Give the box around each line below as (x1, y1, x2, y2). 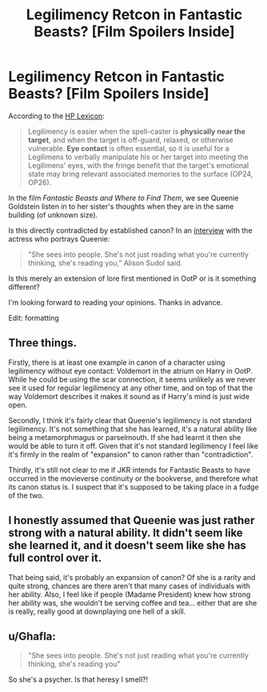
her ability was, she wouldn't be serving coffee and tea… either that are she (8, 598, 257, 607)
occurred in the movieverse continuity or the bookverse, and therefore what (8, 474, 258, 483)
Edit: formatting (8, 313, 60, 322)
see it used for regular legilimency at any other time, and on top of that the (8, 382, 253, 393)
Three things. (8, 336, 78, 350)
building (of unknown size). (8, 210, 98, 219)
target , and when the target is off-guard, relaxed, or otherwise (27, 134, 233, 145)
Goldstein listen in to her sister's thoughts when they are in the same (8, 202, 234, 211)
